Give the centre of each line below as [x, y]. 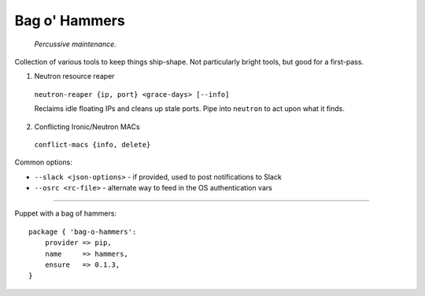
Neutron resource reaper [74, 76]
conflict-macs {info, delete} [92, 144]
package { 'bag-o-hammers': [83, 231]
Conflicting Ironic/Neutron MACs [87, 127]
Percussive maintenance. [76, 44]
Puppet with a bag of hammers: [66, 213]
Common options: [43, 162]
